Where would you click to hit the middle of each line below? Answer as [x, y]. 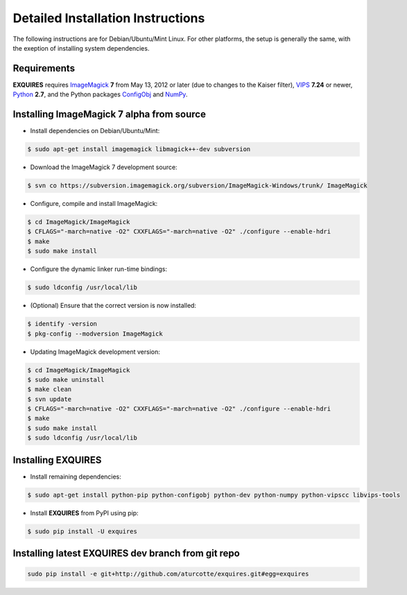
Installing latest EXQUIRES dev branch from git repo [127, 554]
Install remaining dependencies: [76, 476]
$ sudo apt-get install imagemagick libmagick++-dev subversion [139, 149]
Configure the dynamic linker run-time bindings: [99, 269]
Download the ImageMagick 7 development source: [104, 167]
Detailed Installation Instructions [109, 18]
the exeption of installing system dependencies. [81, 48]
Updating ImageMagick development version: [95, 352]
